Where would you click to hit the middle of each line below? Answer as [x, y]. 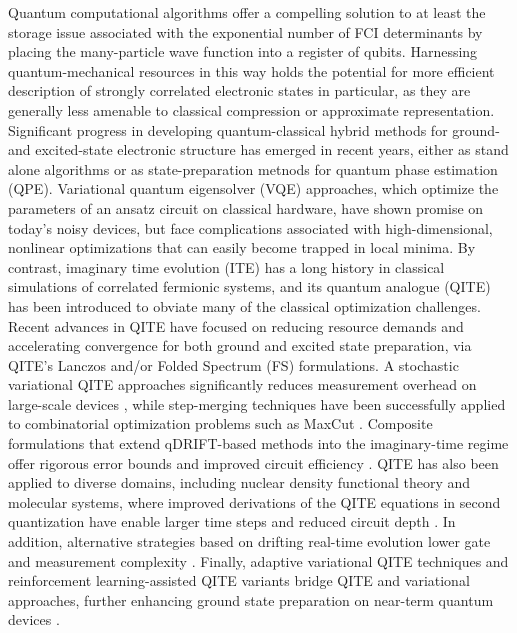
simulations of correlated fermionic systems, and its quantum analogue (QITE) [249, 286]
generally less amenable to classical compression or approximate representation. [251, 109]
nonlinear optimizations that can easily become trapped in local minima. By [242, 247]
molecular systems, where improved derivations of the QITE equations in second [254, 501]
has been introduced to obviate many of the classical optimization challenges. [244, 305]
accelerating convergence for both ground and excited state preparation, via [240, 345]
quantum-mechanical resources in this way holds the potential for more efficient [251, 70]
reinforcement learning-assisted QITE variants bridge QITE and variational [239, 580]
